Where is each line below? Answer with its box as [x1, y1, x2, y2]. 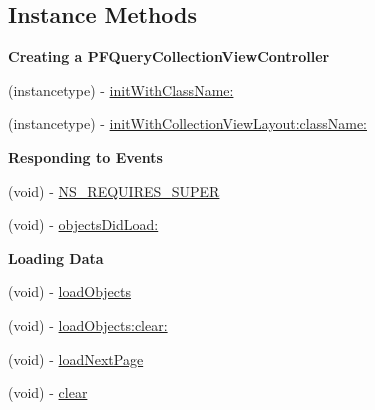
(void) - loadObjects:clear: [8, 314, 168, 335]
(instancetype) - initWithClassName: [8, 79, 234, 100]
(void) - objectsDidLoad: [8, 214, 159, 235]
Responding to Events [8, 146, 163, 167]
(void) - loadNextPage [8, 348, 144, 369]
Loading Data [8, 247, 104, 268]
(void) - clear [8, 382, 88, 403]
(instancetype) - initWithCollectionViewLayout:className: [8, 113, 367, 134]
